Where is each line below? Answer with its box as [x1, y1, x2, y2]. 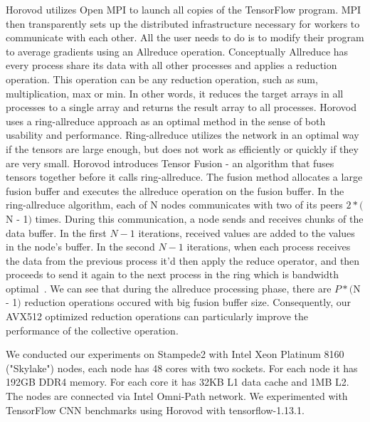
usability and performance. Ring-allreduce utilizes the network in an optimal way [6, 127, 359, 142]
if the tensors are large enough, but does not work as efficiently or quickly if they [6, 141, 359, 156]
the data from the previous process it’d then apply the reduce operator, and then [6, 253, 360, 268]
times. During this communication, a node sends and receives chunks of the [35, 211, 364, 226]
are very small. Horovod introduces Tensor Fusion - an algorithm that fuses [6, 155, 334, 170]
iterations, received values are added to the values [138, 225, 355, 240]
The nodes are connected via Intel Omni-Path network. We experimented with [6, 389, 348, 403]
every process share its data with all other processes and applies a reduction [6, 58, 337, 73]
